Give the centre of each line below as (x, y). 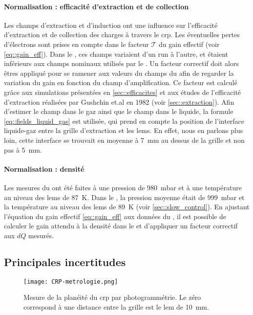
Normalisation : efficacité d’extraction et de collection (96, 6)
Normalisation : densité (44, 169)
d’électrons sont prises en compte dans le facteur (76, 44)
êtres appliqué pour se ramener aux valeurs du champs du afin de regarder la (119, 73)
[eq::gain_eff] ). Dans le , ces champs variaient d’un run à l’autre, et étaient (116, 54)
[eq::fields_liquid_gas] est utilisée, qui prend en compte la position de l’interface (124, 121)
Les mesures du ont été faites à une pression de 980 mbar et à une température (123, 187)
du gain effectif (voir (189, 44)
